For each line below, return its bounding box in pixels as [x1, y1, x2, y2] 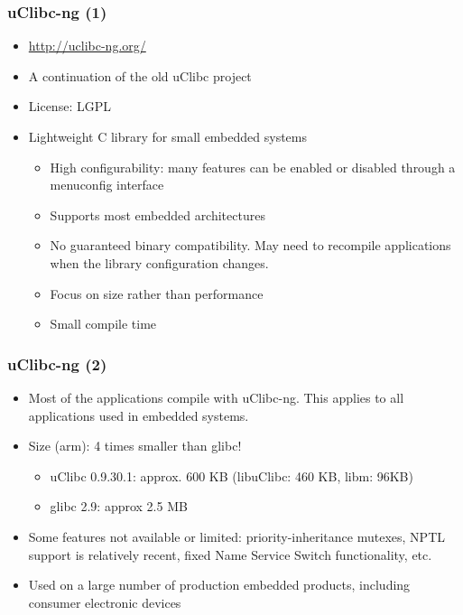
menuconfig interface [50, 175, 164, 194]
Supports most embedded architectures [50, 205, 265, 224]
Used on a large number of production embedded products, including [28, 575, 411, 594]
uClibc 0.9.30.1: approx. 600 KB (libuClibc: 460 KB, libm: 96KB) [50, 466, 413, 485]
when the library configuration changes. [50, 253, 269, 272]
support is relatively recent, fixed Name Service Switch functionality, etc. [28, 545, 432, 564]
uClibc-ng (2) [7, 352, 107, 375]
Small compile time [50, 314, 157, 333]
